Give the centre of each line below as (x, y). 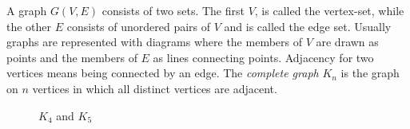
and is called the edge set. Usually (308, 26)
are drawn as (347, 42)
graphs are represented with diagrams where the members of (154, 42)
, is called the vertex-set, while (329, 10)
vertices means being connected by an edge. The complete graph (163, 73)
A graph (27, 10)
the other (29, 26)
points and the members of (72, 57)
